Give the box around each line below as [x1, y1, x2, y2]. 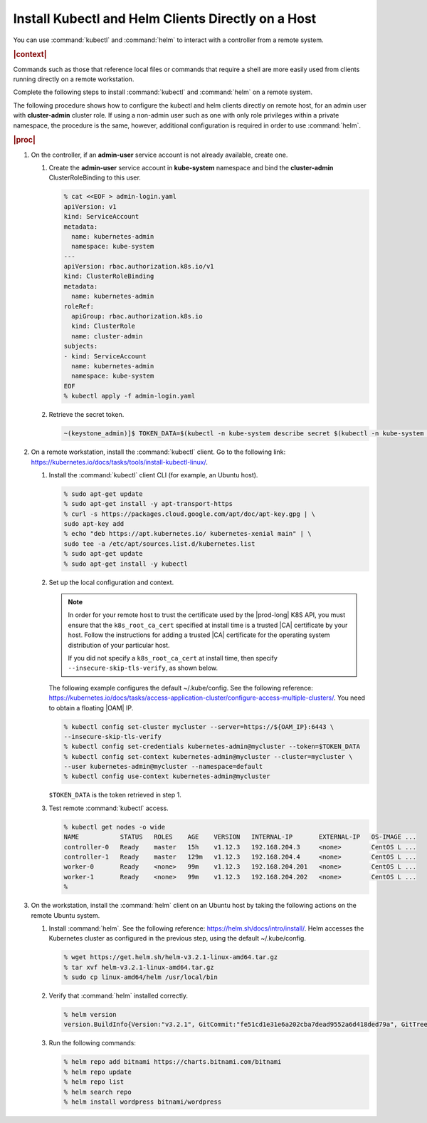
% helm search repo [63, 1087, 132, 1096]
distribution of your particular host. [68, 641, 170, 649]
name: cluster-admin [71, 332, 143, 340]
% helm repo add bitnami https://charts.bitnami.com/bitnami [63, 1058, 282, 1066]
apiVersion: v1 [63, 202, 117, 210]
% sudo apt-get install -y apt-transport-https [63, 500, 233, 508]
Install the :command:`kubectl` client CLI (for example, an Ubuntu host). [48, 470, 258, 479]
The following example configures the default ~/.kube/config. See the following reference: [48, 683, 313, 692]
